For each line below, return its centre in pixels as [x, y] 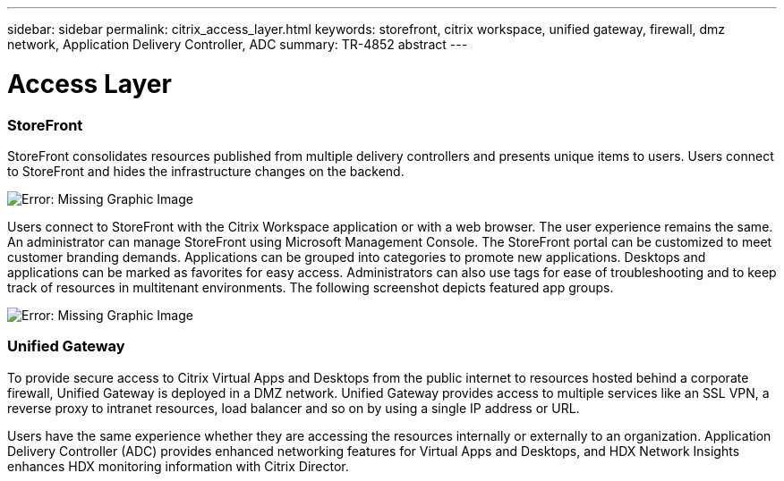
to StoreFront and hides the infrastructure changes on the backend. [206, 171]
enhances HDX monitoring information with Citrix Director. [178, 466]
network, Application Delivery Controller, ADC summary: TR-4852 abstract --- [238, 44]
